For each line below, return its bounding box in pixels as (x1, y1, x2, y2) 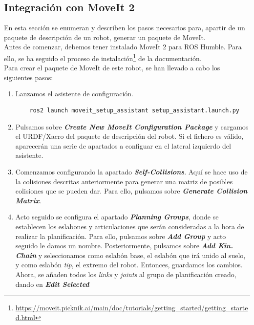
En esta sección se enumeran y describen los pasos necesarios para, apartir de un (4, 22, 245, 33)
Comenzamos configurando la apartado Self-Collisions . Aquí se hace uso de (15, 166, 248, 176)
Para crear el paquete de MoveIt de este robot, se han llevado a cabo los (4, 63, 220, 73)
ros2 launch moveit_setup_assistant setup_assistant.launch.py (29, 107, 239, 114)
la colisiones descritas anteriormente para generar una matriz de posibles (15, 176, 233, 186)
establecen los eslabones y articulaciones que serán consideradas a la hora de (15, 221, 244, 231)
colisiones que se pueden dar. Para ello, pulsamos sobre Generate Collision (15, 186, 248, 196)
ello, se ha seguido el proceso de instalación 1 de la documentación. (4, 51, 202, 63)
